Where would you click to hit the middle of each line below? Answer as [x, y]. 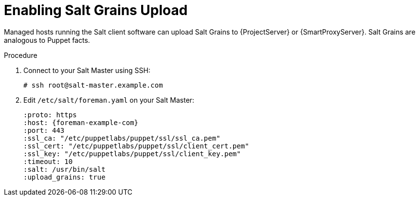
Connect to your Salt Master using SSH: [87, 70]
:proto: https [50, 115]
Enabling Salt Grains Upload [96, 10]
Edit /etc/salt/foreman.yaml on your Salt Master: [109, 100]
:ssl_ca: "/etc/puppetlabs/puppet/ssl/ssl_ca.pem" [122, 138]
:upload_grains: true [64, 177]
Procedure [21, 55]
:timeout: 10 [48, 161]
